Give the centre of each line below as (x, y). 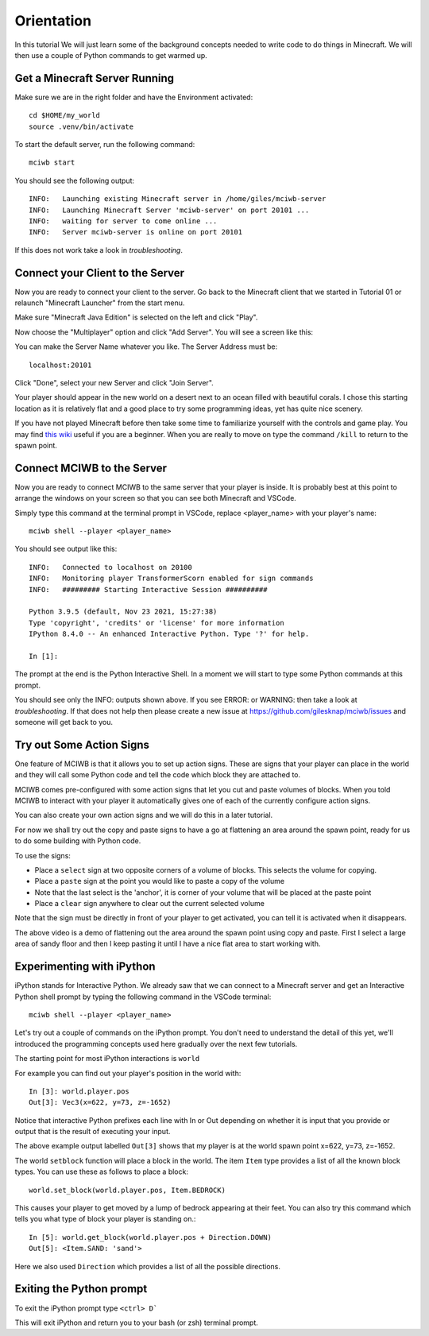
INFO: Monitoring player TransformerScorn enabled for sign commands (171, 579)
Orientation (53, 21)
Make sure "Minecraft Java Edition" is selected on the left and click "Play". (136, 317)
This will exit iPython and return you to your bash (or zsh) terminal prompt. (136, 1322)
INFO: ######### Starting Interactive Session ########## (148, 589)
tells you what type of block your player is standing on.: (105, 1219)
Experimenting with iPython (85, 967)
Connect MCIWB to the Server (91, 468)
